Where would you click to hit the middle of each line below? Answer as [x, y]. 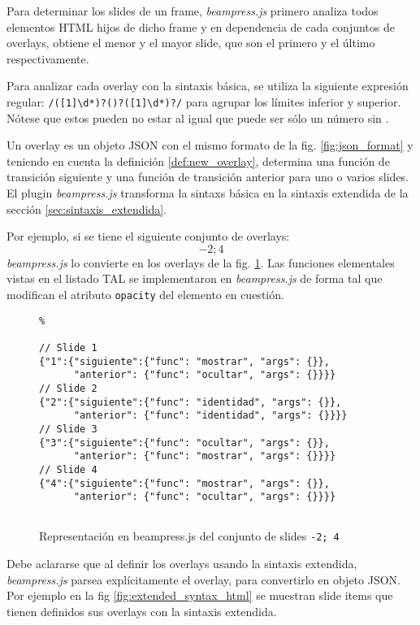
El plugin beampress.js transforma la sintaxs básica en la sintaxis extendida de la [208, 193]
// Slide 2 [68, 388]
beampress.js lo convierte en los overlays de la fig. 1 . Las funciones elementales [201, 262]
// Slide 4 [68, 469]
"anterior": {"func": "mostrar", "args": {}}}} [205, 456]
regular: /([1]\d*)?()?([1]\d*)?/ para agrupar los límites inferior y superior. [204, 101]
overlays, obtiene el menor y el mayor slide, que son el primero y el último [191, 43]
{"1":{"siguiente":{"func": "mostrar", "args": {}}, [184, 361]
